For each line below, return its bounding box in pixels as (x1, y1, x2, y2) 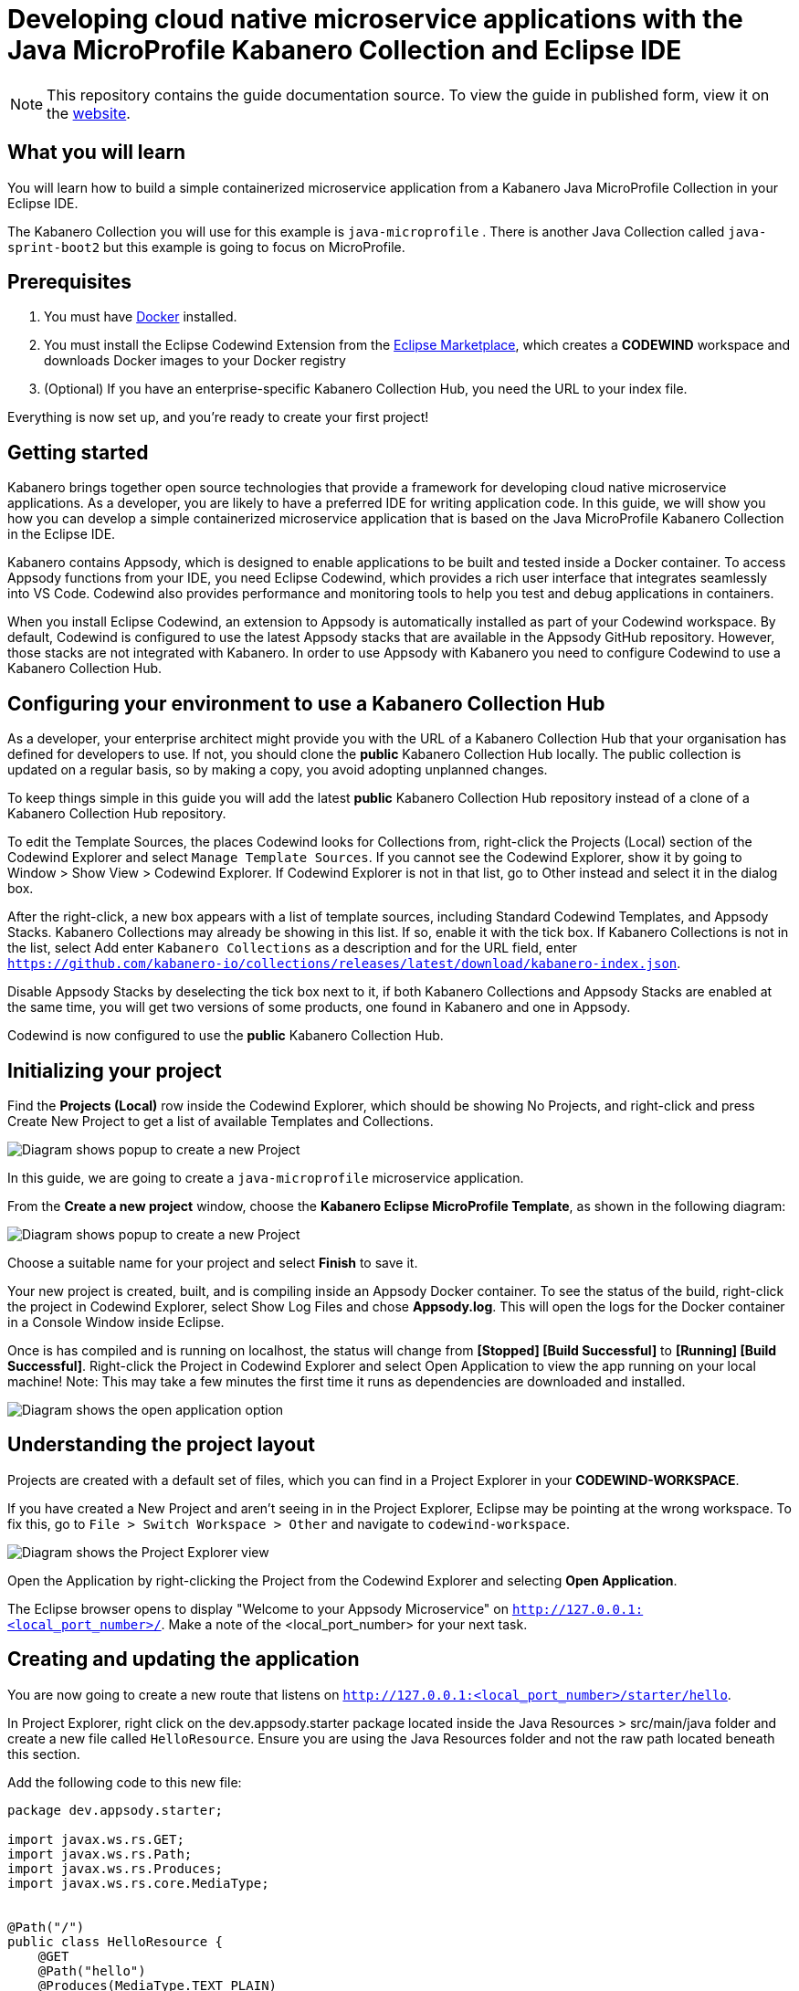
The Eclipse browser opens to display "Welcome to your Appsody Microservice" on (7, 1600, 509, 1617)
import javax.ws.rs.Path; (7, 1846, 193, 1861)
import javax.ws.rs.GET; (7, 1831, 184, 1847)
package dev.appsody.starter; (7, 1802, 224, 1817)
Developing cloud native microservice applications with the (7, 4, 743, 35)
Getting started (7, 440, 149, 464)
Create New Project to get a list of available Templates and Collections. (7, 1112, 434, 1129)
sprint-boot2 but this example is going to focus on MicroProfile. (7, 238, 405, 255)
